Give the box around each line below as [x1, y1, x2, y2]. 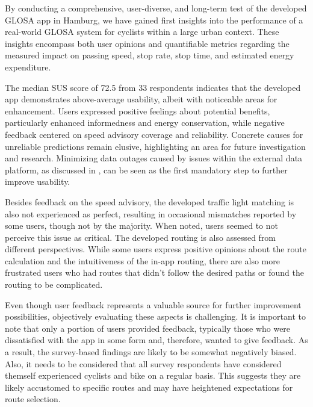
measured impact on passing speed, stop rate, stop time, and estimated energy [5, 49, 294, 61]
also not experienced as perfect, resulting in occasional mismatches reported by [5, 207, 297, 220]
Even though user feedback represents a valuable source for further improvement [5, 298, 302, 311]
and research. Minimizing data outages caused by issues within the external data [5, 152, 303, 164]
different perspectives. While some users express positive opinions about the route [5, 243, 306, 255]
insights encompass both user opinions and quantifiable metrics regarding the [5, 37, 290, 49]
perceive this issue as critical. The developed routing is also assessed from [5, 231, 276, 243]
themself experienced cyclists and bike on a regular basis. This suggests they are [5, 369, 301, 382]
